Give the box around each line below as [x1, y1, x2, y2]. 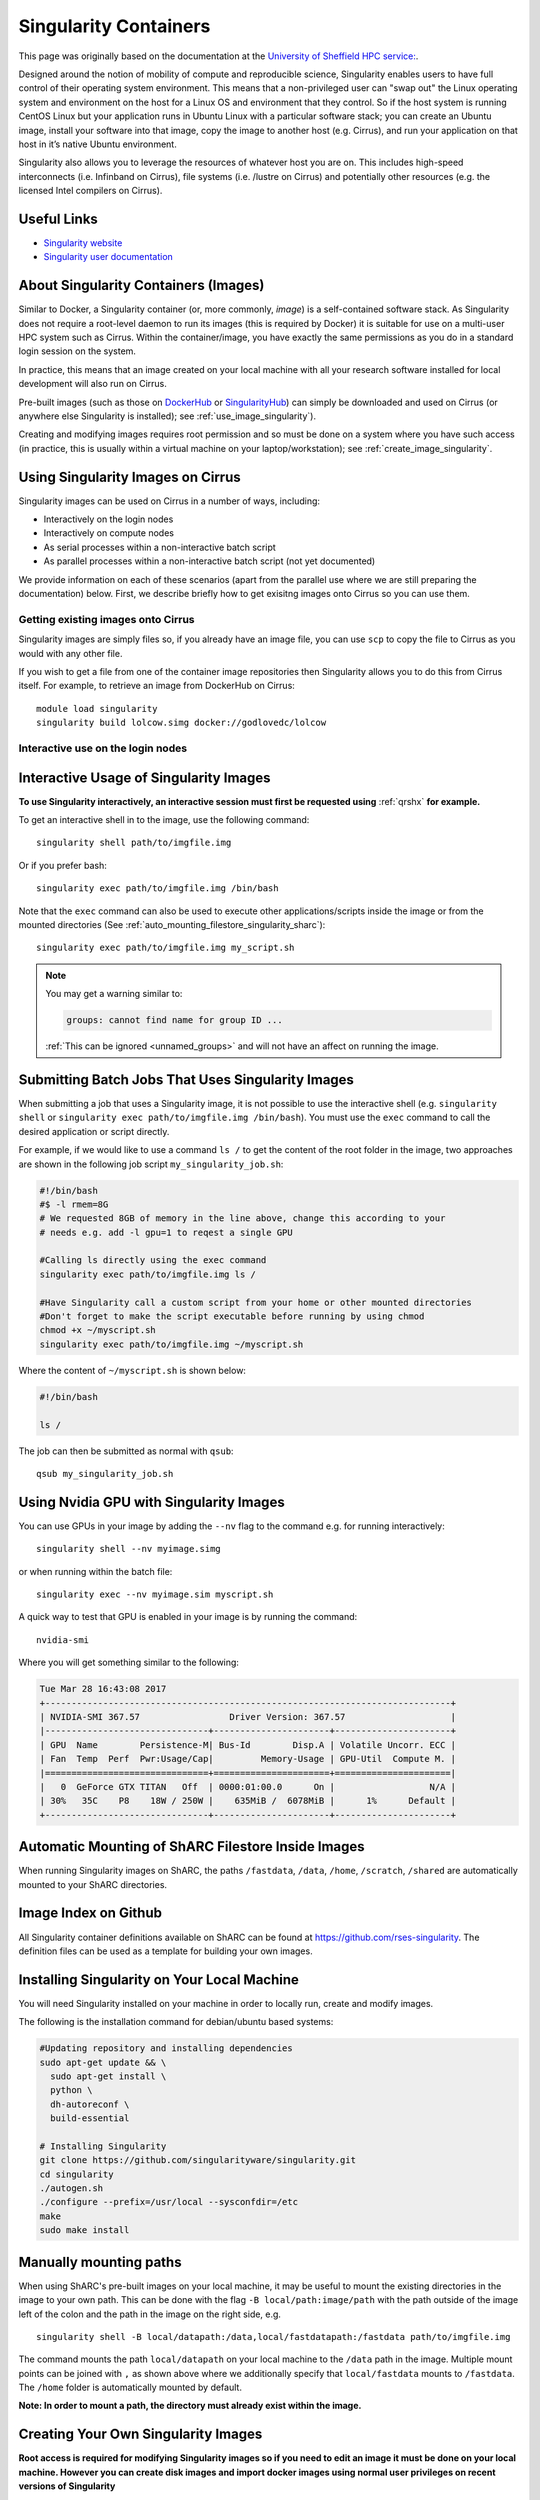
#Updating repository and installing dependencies [39, 2043, 294, 2054]
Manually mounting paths [18, 2253, 182, 2270]
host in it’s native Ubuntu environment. [18, 138, 177, 150]
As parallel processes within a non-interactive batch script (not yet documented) [43, 555, 376, 567]
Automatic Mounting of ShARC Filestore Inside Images [18, 1838, 365, 1855]
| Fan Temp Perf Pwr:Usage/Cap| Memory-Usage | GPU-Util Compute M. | [39, 1753, 457, 1765]
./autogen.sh [39, 2183, 104, 2194]
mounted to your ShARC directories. [18, 1878, 168, 1890]
